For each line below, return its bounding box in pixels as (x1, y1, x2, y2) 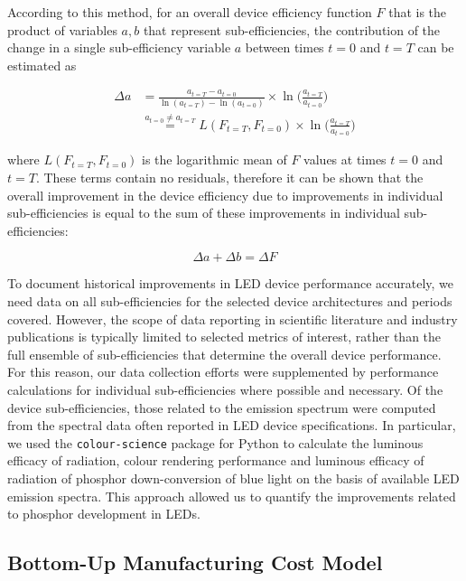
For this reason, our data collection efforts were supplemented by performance (7, 362, 439, 381)
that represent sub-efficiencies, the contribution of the (143, 20, 441, 39)
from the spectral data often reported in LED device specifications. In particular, (7, 416, 456, 435)
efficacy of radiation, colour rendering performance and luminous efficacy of (7, 451, 424, 470)
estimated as (7, 55, 77, 74)
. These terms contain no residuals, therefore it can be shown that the (35, 167, 424, 186)
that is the (388, 3, 447, 21)
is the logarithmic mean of (142, 150, 287, 169)
